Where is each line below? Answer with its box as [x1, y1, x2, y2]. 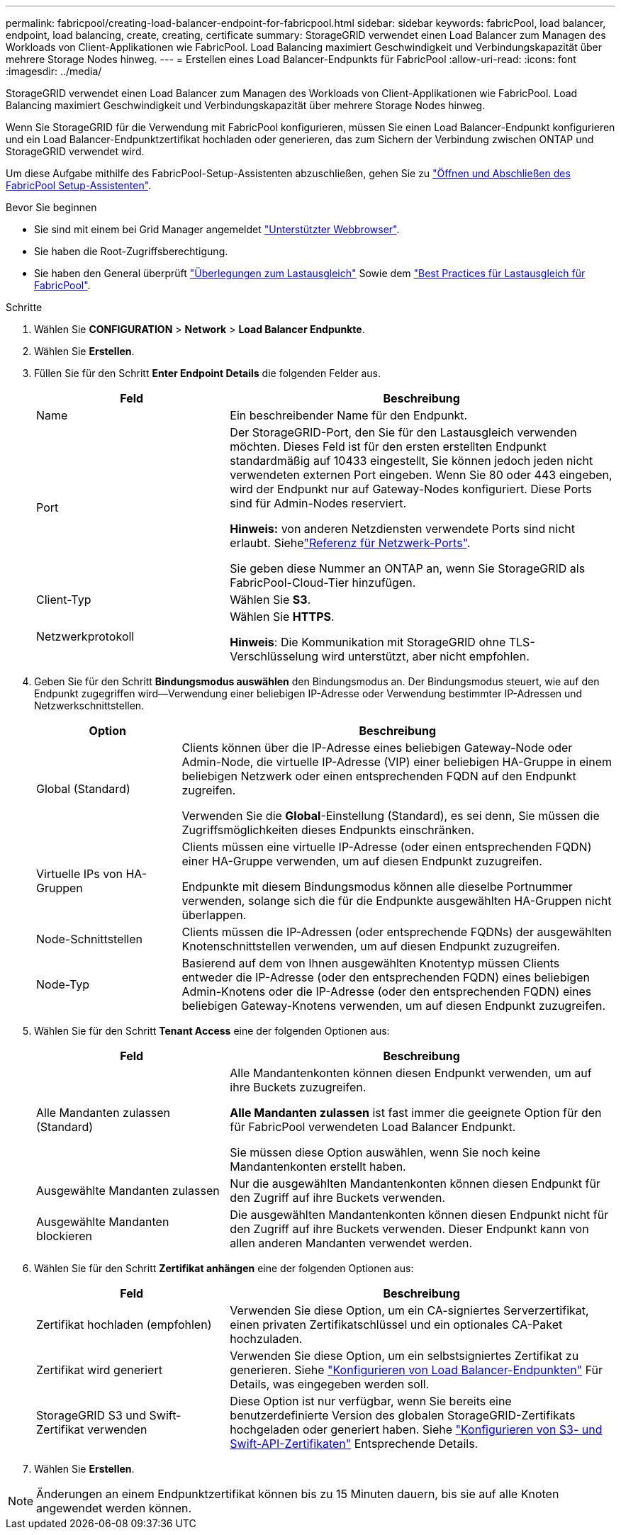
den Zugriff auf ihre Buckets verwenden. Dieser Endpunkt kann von [230, 1222, 589, 1236]
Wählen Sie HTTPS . [230, 609, 335, 624]
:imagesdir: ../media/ [6, 65, 102, 77]
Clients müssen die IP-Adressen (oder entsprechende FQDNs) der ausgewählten [181, 925, 612, 939]
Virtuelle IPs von [36, 867, 123, 881]
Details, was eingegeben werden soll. [230, 1377, 430, 1391]
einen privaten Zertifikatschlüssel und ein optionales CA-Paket [230, 1317, 563, 1332]
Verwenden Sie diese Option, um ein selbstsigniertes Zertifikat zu [230, 1349, 579, 1363]
